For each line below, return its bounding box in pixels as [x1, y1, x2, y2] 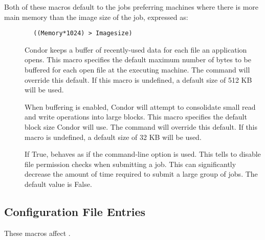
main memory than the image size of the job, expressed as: [4, 11, 188, 22]
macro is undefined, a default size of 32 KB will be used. [25, 131, 202, 142]
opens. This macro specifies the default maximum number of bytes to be [25, 54, 251, 65]
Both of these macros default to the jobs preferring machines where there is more [4, 2, 259, 12]
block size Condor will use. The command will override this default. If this [25, 122, 258, 132]
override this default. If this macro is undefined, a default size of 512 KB [25, 74, 252, 85]
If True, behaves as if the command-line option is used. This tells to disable [25, 149, 261, 159]
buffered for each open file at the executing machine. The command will [25, 64, 250, 75]
